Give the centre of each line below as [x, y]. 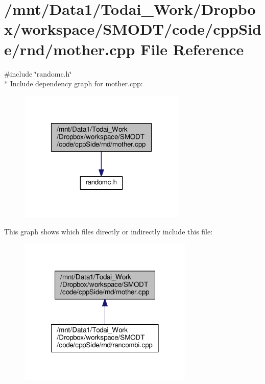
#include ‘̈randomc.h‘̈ [38, 73]
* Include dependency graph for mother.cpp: [74, 83]
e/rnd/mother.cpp [70, 49]
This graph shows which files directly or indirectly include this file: [109, 231]
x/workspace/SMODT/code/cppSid [133, 29]
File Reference [192, 49]
